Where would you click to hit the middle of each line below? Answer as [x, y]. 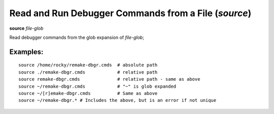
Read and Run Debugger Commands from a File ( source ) [130, 13]
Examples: [26, 52]
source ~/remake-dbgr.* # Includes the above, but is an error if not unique [117, 100]
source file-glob [26, 28]
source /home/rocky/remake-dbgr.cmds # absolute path [88, 65]
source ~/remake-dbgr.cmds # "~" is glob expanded [97, 86]
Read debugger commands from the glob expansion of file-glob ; [77, 37]
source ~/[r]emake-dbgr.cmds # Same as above [88, 93]
